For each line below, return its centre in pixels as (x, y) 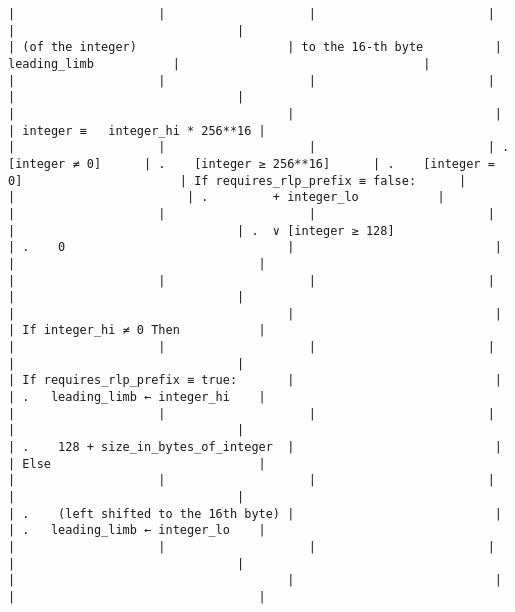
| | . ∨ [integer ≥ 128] (201, 230)
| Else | (137, 463)
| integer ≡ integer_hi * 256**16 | (137, 130)
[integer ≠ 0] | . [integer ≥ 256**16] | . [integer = (251, 163)
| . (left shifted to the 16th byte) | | (255, 513)
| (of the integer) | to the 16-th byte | (255, 47)
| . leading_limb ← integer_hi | (137, 397)
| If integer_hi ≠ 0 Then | (137, 330)
